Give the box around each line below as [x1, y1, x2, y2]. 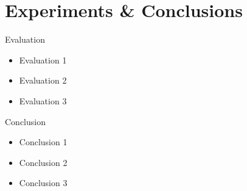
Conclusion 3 [19, 176, 68, 189]
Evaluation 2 [19, 74, 67, 87]
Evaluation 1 [19, 53, 67, 66]
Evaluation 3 [19, 94, 67, 107]
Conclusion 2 [19, 156, 68, 168]
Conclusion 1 [19, 135, 68, 148]
